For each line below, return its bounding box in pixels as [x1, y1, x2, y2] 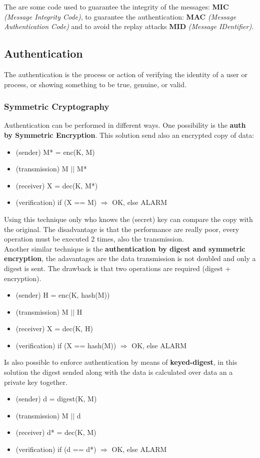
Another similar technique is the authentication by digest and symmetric [4, 243, 245, 254]
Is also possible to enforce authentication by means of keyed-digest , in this [4, 357, 237, 367]
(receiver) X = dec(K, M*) [15, 180, 98, 190]
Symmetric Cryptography [4, 100, 109, 113]
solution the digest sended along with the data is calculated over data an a [4, 367, 233, 377]
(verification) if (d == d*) [15, 444, 96, 454]
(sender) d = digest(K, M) [15, 393, 97, 404]
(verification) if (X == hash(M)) [15, 340, 116, 350]
